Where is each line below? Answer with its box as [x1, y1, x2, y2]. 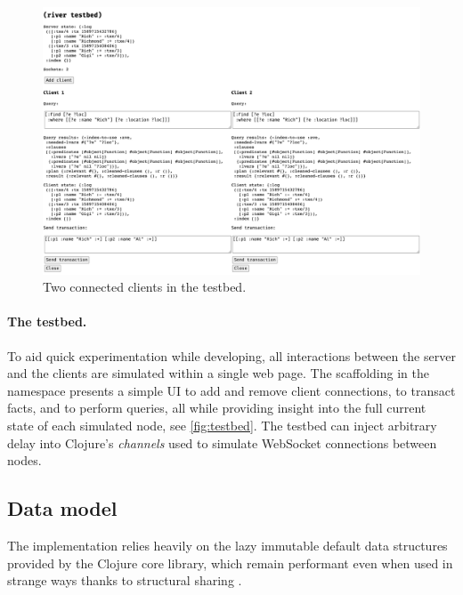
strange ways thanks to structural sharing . [7, 571, 242, 590]
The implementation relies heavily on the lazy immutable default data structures [7, 535, 448, 554]
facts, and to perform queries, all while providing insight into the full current [7, 398, 426, 417]
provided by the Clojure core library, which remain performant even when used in [7, 553, 453, 572]
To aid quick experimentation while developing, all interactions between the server [7, 346, 456, 365]
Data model [7, 494, 118, 522]
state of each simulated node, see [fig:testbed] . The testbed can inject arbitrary [7, 415, 437, 434]
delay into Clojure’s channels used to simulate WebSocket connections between [7, 433, 437, 452]
